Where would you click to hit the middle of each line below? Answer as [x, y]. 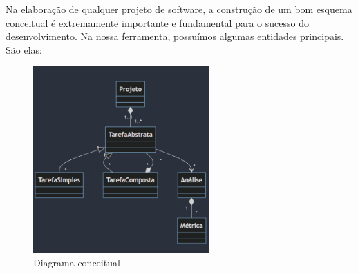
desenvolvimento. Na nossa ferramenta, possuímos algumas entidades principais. [175, 36]
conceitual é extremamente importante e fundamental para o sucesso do [157, 22]
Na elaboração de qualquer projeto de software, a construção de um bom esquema [179, 9]
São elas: [24, 49]
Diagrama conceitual [77, 262]
